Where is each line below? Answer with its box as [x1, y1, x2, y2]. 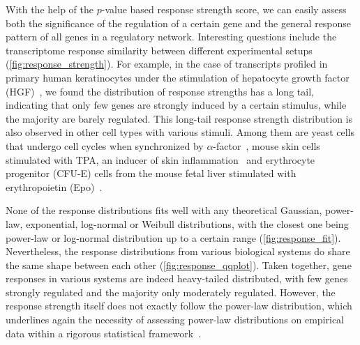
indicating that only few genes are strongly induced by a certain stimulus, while [6, 98, 347, 112]
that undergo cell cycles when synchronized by [6, 138, 204, 153]
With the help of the [6, 2, 94, 16]
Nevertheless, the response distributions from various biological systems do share [6, 244, 350, 259]
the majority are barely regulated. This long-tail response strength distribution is [6, 111, 352, 125]
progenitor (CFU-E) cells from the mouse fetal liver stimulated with [6, 166, 297, 181]
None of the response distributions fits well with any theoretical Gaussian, [6, 203, 322, 217]
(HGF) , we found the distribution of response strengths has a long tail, [6, 84, 314, 98]
